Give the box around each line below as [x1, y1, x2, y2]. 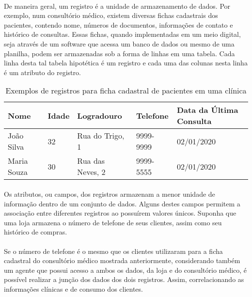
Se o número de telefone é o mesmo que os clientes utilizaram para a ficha [4, 246, 223, 256]
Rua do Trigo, [77, 130, 125, 141]
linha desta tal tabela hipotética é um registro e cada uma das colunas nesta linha [4, 58, 248, 68]
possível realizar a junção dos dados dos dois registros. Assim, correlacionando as [4, 274, 244, 284]
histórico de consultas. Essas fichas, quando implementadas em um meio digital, [4, 29, 241, 39]
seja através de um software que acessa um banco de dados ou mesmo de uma [4, 38, 235, 48]
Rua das [77, 155, 105, 167]
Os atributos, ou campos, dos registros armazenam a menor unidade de [4, 188, 215, 199]
